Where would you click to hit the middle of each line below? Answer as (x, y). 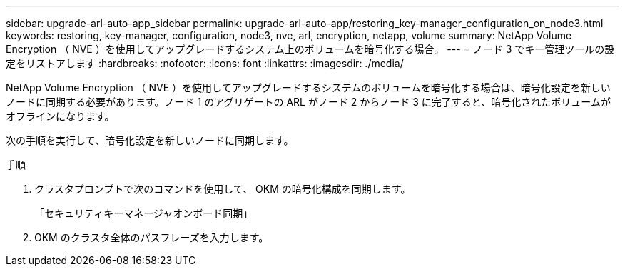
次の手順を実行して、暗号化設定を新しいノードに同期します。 (150, 140)
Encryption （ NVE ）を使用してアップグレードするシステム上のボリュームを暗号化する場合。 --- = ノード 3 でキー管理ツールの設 (310, 49)
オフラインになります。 (60, 116)
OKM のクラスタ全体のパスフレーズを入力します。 (152, 237)
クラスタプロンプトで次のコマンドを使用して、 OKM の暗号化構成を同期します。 (223, 189)
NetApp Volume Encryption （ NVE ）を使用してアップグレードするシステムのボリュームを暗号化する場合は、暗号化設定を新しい (308, 87)
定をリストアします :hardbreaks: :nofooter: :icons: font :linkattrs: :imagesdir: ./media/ (205, 63)
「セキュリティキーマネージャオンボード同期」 (144, 213)
